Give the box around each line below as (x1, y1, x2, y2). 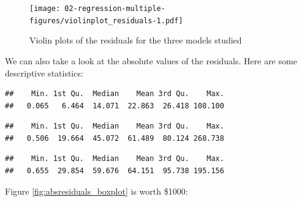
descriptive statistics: (5, 66, 83, 79)
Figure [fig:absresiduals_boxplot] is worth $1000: (5, 184, 188, 197)
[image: (29, 4, 61, 13)
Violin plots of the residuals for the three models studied (29, 34, 242, 47)
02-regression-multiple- (64, 4, 165, 13)
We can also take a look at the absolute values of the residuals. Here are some (5, 54, 297, 67)
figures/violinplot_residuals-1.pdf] (29, 16, 183, 25)
